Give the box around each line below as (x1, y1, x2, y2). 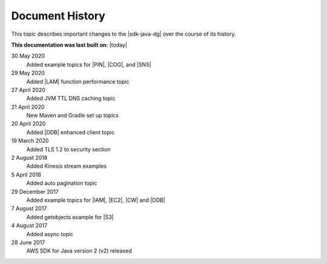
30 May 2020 (11, 52, 45, 60)
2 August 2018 (11, 154, 48, 162)
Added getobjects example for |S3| (26, 213, 114, 220)
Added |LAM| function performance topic (26, 78, 130, 85)
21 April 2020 (11, 103, 45, 110)
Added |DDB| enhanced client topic (26, 128, 115, 136)
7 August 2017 (11, 205, 47, 212)
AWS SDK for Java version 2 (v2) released (26, 247, 132, 254)
